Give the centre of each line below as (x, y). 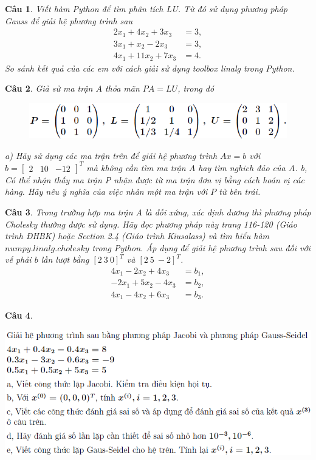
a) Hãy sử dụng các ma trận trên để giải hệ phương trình (111, 155)
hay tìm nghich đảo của (242, 167)
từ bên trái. (240, 191)
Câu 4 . (19, 315)
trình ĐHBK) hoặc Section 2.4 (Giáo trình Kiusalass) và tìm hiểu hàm (137, 236)
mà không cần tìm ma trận (136, 167)
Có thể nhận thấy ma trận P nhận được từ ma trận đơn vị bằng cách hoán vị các (155, 179)
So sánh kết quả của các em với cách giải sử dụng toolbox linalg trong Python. (150, 68)
